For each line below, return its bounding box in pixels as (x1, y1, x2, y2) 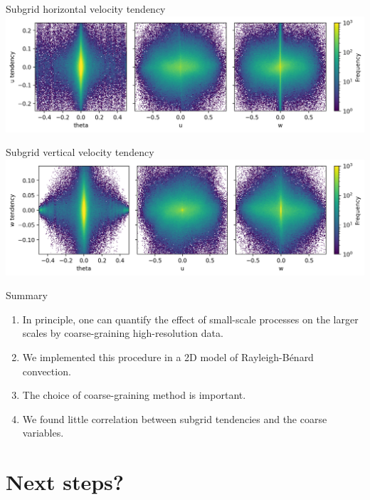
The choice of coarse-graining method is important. (22, 387, 246, 402)
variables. (22, 425, 64, 440)
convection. (22, 363, 71, 378)
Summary (6, 288, 48, 303)
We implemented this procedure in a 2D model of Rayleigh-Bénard (22, 349, 314, 364)
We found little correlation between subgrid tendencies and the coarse (22, 411, 327, 426)
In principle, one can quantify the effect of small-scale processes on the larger (22, 311, 359, 326)
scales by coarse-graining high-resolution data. (22, 325, 223, 340)
